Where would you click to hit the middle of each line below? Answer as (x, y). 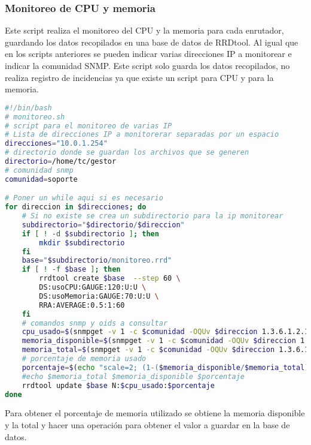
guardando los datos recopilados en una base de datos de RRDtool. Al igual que (152, 42)
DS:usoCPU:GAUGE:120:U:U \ (93, 288)
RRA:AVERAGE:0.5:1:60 (82, 305)
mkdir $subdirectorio (82, 243)
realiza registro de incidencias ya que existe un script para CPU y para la (139, 77)
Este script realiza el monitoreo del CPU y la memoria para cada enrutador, (144, 30)
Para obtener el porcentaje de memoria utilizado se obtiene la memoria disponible (155, 413)
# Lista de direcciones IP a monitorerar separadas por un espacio (142, 135)
